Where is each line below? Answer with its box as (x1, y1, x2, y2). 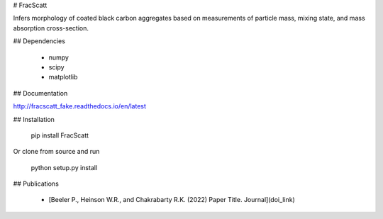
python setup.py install (30, 163, 98, 172)
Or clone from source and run (13, 147, 100, 156)
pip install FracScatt (30, 131, 89, 140)
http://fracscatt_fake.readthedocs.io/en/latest (13, 102, 147, 111)
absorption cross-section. (13, 23, 89, 32)
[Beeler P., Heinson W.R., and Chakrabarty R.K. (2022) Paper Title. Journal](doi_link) (48, 196, 296, 204)
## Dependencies (13, 37, 65, 45)
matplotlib (48, 73, 78, 82)
